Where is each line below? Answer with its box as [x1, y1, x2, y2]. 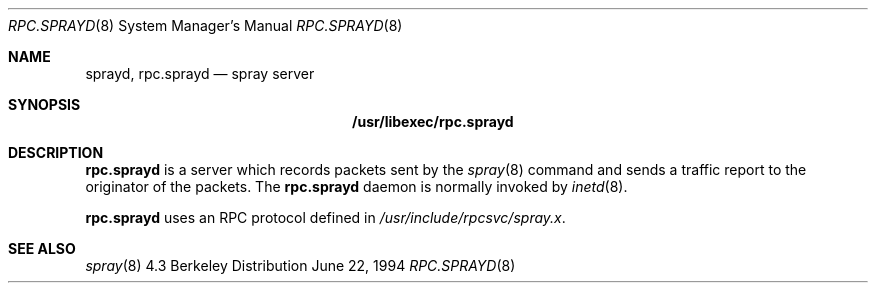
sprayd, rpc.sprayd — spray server [85, 65, 315, 82]
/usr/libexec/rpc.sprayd [352, 113, 514, 130]
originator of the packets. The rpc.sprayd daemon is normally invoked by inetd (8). [85, 178, 628, 195]
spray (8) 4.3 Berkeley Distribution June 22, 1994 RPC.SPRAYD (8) [85, 257, 516, 274]
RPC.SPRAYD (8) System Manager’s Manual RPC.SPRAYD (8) [8, 17, 403, 34]
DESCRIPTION [8, 144, 104, 161]
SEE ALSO [8, 240, 76, 257]
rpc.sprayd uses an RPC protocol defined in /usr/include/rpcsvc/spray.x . [85, 209, 566, 226]
